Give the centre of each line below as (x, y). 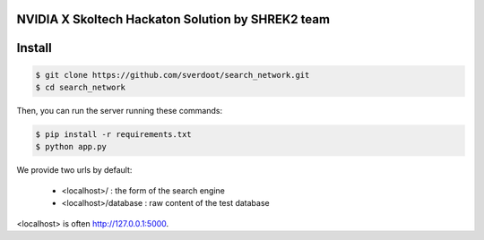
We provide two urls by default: (74, 170)
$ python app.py (71, 147)
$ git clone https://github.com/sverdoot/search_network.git (173, 75)
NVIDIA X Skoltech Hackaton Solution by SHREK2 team (173, 19)
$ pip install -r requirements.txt (113, 134)
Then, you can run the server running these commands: (120, 111)
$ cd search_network (80, 88)
